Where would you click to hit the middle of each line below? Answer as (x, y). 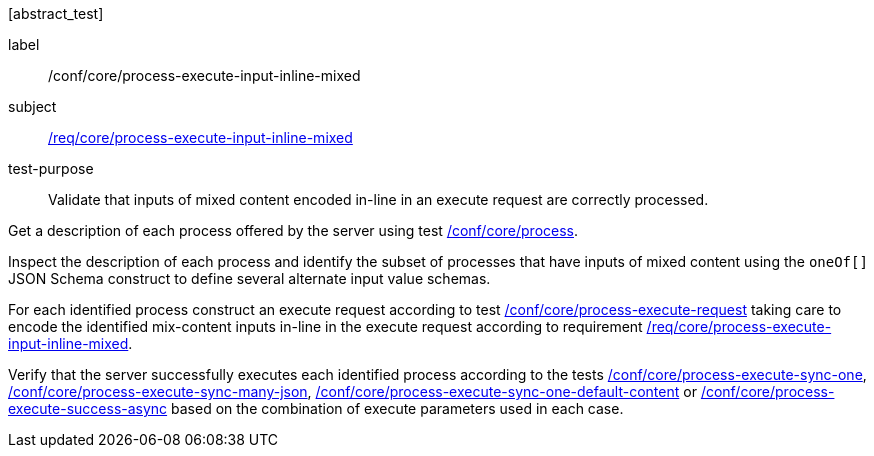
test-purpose (51, 168)
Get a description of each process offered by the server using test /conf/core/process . (293, 230)
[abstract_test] (56, 13)
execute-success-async (88, 408)
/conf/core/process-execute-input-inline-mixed (204, 75)
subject (32, 106)
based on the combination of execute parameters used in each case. (397, 408)
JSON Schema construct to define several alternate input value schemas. (249, 278)
